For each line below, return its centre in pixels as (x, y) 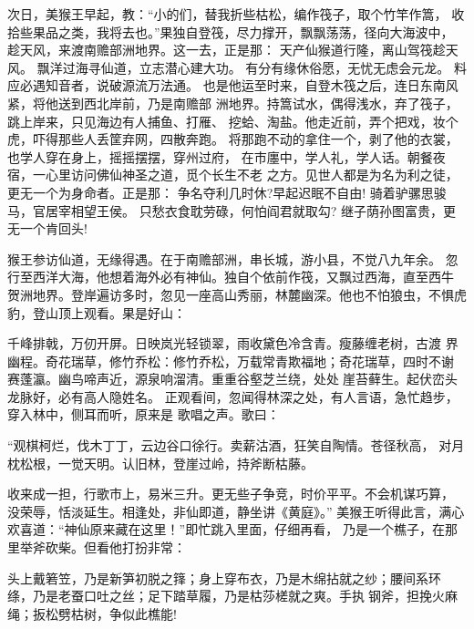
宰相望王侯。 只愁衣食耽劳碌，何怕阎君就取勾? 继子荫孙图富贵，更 (257, 210)
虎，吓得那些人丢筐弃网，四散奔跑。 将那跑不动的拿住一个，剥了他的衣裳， (233, 139)
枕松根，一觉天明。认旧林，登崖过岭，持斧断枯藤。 (160, 463)
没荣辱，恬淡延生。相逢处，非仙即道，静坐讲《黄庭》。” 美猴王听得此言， (223, 511)
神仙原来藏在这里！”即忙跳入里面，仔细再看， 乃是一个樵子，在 (254, 529)
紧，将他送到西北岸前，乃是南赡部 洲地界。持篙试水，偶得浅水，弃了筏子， (233, 103)
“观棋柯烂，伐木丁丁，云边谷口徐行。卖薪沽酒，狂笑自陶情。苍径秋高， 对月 (236, 445)
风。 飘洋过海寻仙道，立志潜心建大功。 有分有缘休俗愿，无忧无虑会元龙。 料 (237, 67)
